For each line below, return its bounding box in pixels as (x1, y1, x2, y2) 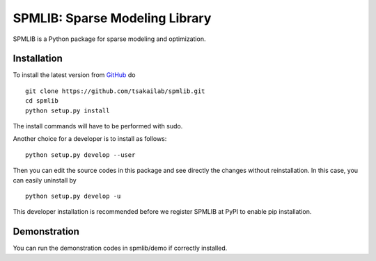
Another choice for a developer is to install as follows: (13, 135, 167, 143)
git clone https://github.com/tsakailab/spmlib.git (25, 87, 205, 95)
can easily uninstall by (13, 176, 77, 184)
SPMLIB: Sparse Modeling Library (13, 10, 212, 26)
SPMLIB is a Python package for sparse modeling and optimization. (13, 35, 206, 43)
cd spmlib (25, 97, 58, 105)
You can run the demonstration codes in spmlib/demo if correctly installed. (13, 244, 228, 253)
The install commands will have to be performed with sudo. (13, 122, 183, 130)
